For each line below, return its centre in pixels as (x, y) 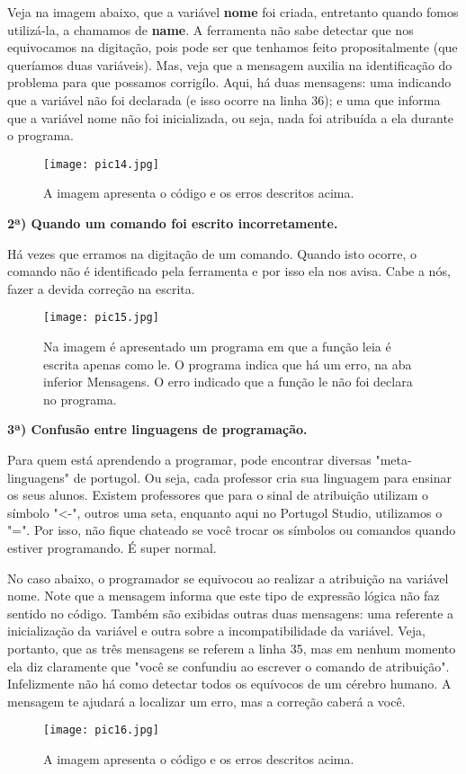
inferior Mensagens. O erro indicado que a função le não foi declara (228, 382)
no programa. (80, 399)
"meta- (394, 459)
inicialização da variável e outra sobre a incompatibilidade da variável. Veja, (216, 631)
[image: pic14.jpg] (101, 164)
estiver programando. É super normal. (112, 547)
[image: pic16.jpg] (101, 730)
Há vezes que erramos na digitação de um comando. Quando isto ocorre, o (212, 253)
